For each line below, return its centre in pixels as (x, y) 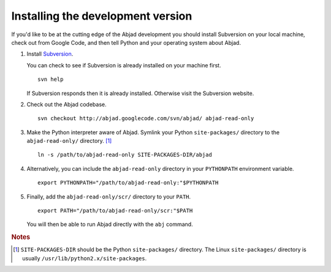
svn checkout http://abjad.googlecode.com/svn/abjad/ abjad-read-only (146, 119)
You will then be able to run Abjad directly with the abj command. (110, 224)
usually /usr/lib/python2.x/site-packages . (85, 258)
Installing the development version (102, 16)
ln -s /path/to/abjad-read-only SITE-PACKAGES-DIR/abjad (125, 155)
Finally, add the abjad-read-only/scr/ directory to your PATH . (109, 197)
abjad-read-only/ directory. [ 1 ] (69, 141)
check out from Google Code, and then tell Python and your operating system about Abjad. (126, 42)
